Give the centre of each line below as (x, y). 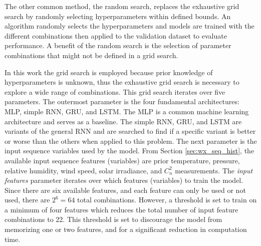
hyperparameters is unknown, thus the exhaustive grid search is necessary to (122, 82)
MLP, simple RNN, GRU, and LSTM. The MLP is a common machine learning (127, 111)
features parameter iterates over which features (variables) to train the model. (124, 180)
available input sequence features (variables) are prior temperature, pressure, (122, 160)
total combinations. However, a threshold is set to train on (167, 200)
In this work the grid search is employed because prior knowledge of (109, 72)
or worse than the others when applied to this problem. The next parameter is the (131, 141)
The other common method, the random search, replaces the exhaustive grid (122, 6)
